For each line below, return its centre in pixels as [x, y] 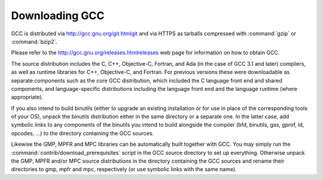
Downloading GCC [58, 16]
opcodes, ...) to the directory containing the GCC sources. [83, 133]
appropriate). [27, 97]
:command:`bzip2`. [34, 41]
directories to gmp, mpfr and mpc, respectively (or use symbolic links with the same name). [124, 169]
